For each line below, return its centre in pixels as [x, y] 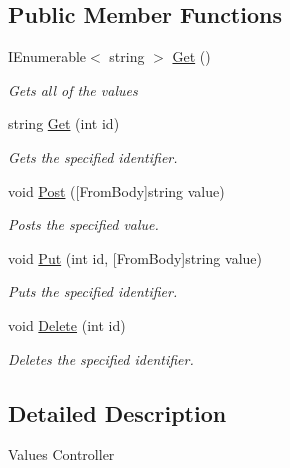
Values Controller [61, 454]
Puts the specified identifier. [93, 291]
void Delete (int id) [67, 324]
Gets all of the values [73, 89]
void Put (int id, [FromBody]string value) [135, 257]
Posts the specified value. [83, 224]
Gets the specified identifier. [93, 156]
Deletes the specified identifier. [101, 358]
